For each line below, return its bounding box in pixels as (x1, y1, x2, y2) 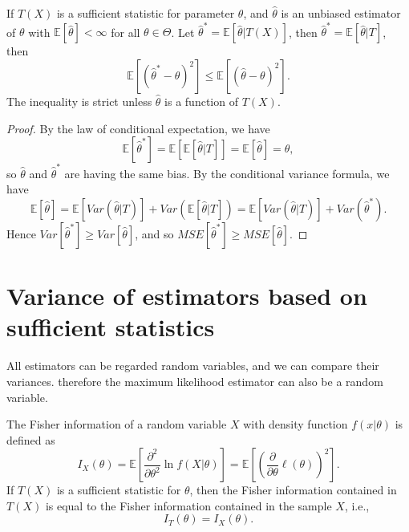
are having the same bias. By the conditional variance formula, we (64, 164, 390, 181)
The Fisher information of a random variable (6, 416, 227, 433)
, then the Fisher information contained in (189, 481, 397, 498)
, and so (135, 225, 174, 242)
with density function (243, 416, 348, 433)
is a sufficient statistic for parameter (56, 5, 235, 21)
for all (111, 23, 140, 40)
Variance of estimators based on (6, 279, 367, 312)
